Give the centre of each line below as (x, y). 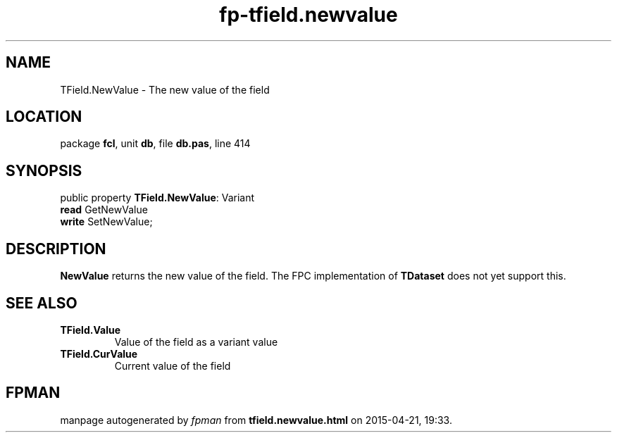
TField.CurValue (99, 353)
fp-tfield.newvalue (308, 15)
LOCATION (44, 117)
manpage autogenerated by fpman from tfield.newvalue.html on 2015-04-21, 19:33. (256, 420)
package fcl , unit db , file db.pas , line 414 (155, 144)
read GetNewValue (104, 210)
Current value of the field (173, 365)
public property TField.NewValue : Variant (157, 198)
